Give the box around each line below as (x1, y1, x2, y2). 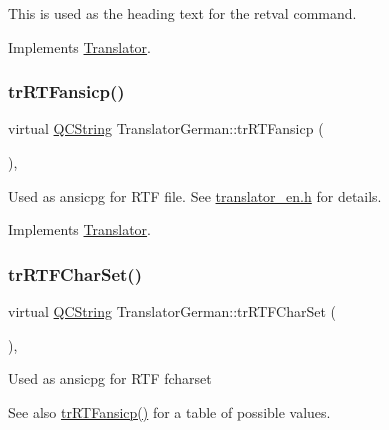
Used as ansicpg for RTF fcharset (8, 368, 212, 389)
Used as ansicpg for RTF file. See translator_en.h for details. (8, 185, 382, 206)
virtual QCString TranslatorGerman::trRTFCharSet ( (8, 301, 336, 321)
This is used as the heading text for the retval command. (8, 3, 357, 23)
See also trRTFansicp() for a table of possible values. (8, 401, 331, 422)
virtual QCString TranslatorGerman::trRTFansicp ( (8, 118, 324, 139)
